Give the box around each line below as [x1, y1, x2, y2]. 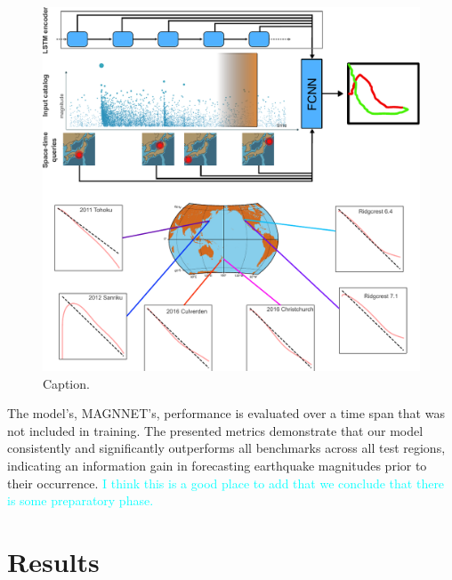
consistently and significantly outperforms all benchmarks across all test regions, [7, 439, 446, 457]
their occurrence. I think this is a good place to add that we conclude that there [7, 473, 445, 492]
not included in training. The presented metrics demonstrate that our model [7, 421, 424, 439]
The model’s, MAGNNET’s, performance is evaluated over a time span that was [7, 404, 445, 423]
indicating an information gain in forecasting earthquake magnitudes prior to [7, 456, 427, 475]
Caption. [43, 374, 90, 392]
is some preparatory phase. [7, 491, 154, 510]
